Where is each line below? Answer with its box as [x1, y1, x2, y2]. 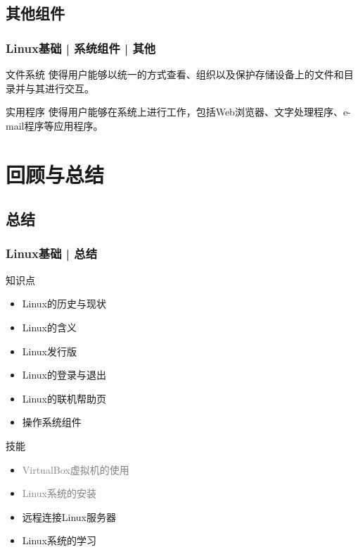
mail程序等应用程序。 [6, 118, 103, 133]
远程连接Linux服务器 [22, 509, 117, 524]
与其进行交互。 [25, 80, 94, 95]
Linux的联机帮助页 [22, 391, 107, 405]
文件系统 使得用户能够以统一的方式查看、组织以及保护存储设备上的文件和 [6, 67, 344, 81]
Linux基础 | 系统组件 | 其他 [6, 39, 156, 56]
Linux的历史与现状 [22, 296, 107, 311]
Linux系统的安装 [22, 486, 97, 501]
